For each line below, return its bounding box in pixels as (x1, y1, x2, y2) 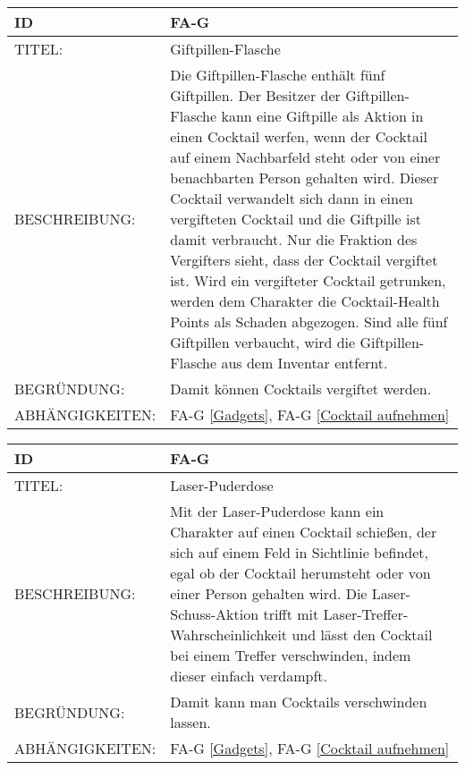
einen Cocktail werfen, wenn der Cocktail (170, 126, 427, 147)
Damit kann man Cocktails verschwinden (170, 691, 427, 712)
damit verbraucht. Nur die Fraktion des (170, 229, 418, 250)
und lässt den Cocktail (292, 624, 433, 645)
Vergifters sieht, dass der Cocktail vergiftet (170, 250, 438, 270)
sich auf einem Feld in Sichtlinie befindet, (170, 542, 429, 563)
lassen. (170, 712, 211, 732)
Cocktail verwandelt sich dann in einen (170, 188, 413, 208)
